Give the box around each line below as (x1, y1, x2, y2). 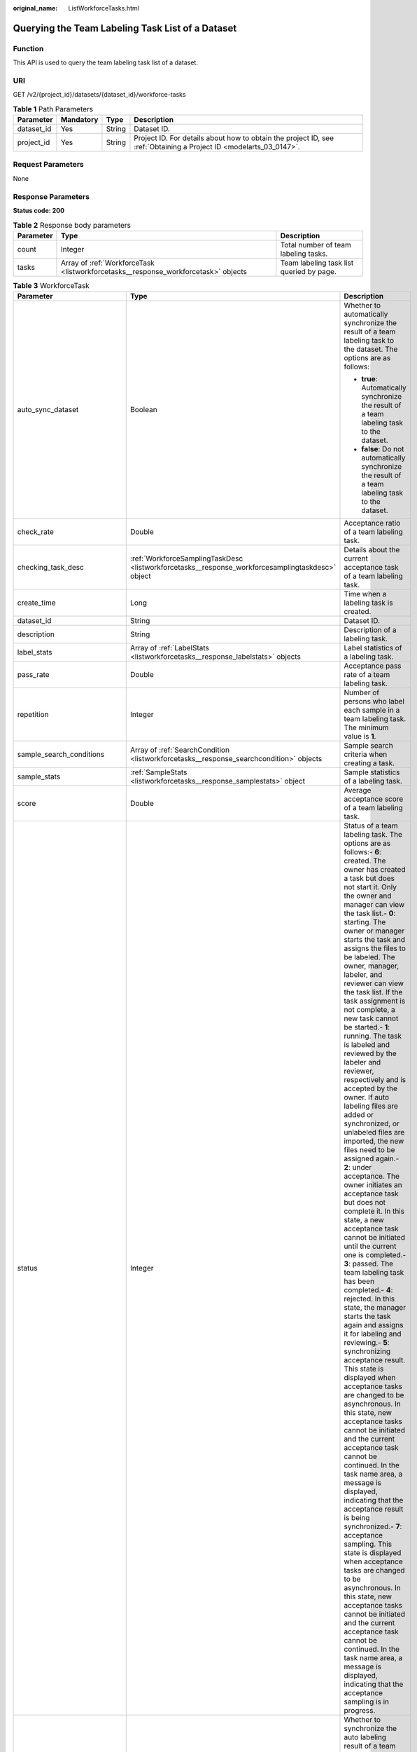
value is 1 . (344, 732, 376, 741)
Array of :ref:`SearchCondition (129, 745, 230, 755)
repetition (17, 710, 49, 720)
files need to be (344, 1145, 395, 1155)
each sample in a (344, 705, 400, 715)
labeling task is (344, 598, 393, 608)
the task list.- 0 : (344, 908, 396, 918)
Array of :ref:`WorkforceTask (60, 258, 155, 268)
